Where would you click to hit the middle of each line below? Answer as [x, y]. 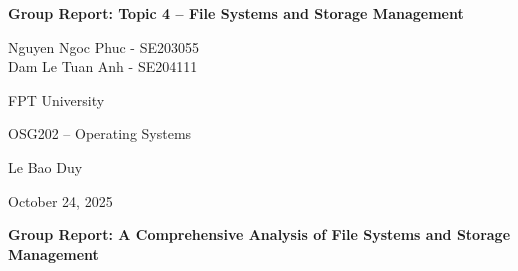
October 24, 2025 [60, 200]
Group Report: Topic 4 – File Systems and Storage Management [236, 13]
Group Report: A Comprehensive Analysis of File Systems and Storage [259, 234]
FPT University [56, 99]
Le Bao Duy [45, 166]
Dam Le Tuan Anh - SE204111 [103, 66]
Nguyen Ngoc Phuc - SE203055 [103, 46]
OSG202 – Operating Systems [100, 133]
